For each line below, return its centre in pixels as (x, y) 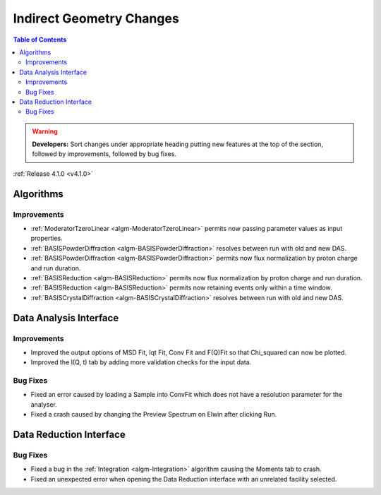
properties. (47, 238)
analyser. (44, 404)
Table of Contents (40, 40)
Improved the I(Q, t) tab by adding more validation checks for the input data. (141, 362)
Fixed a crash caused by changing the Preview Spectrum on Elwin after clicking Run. (154, 415)
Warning (45, 131)
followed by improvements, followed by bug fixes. (104, 154)
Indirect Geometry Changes (96, 18)
